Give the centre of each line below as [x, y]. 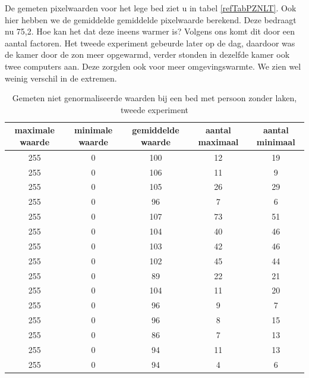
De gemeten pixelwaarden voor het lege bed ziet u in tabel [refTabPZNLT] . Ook [151, 8]
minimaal [276, 141]
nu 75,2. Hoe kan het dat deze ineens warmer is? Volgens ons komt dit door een [150, 31]
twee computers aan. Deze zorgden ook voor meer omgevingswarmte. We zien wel [153, 66]
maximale [34, 130]
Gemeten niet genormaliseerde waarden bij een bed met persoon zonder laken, [154, 98]
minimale [93, 130]
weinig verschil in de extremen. [61, 78]
